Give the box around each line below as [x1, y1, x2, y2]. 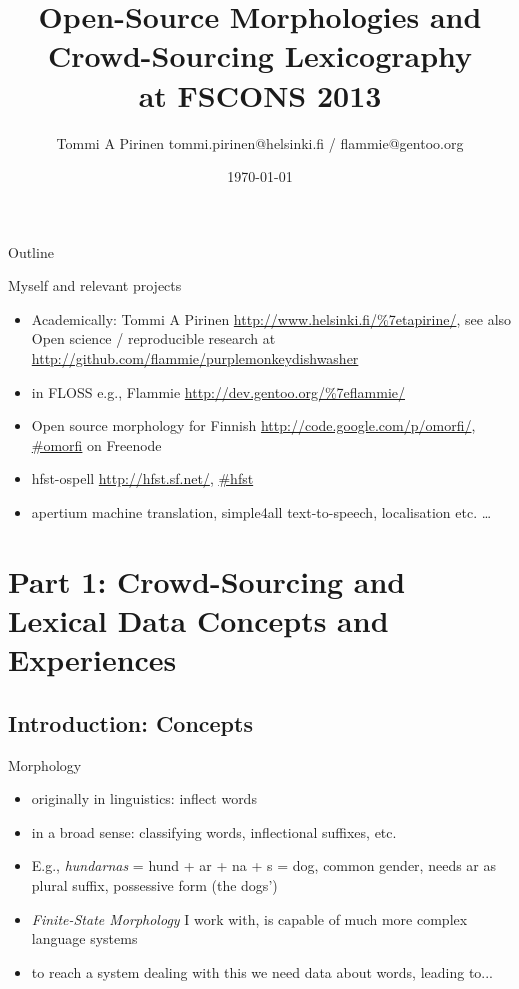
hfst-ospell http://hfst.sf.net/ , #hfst [31, 468, 254, 489]
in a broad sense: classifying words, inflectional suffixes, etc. [31, 821, 397, 842]
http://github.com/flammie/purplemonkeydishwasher [31, 348, 359, 369]
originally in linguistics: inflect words [31, 788, 257, 809]
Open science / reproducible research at [31, 328, 276, 349]
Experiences [8, 639, 177, 680]
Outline [8, 241, 54, 262]
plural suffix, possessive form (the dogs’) [31, 874, 278, 895]
